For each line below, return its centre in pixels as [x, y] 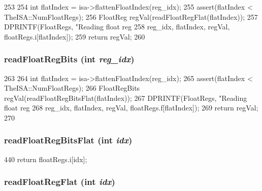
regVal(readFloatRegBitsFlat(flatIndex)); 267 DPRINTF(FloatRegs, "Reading [126, 98]
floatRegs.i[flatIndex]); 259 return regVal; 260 [75, 36]
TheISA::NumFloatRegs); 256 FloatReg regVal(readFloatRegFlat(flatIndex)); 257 [131, 16]
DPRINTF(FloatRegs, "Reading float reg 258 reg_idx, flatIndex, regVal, [117, 27]
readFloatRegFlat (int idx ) [60, 182]
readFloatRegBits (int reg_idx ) [69, 59]
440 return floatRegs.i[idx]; [46, 159]
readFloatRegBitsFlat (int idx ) [68, 140]
